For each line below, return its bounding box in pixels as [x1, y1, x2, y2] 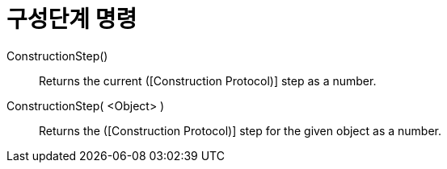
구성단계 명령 [6, 6, 137, 33]
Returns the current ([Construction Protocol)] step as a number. [39, 73, 377, 88]
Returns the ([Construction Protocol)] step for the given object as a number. [39, 123, 441, 138]
